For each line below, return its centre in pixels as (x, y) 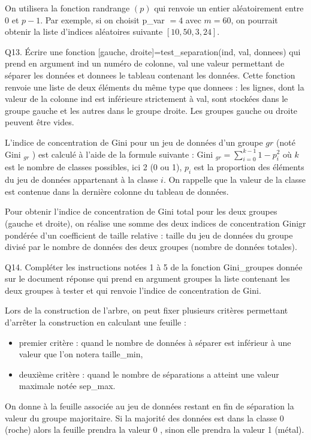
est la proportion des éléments (249, 167)
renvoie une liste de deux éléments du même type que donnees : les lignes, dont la (155, 87)
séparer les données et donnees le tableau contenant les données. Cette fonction (150, 75)
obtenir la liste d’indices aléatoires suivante (84, 31)
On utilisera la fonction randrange (67, 8)
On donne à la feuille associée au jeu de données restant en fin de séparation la (150, 406)
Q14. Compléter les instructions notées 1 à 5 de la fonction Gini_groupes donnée (154, 266)
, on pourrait (254, 19)
